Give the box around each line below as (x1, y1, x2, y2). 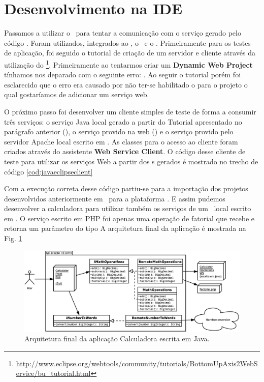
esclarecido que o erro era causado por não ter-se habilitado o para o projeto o (4, 79, 248, 90)
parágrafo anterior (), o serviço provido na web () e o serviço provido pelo (4, 126, 234, 137)
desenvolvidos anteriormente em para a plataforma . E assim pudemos (4, 193, 225, 203)
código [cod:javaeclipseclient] (4, 166, 93, 177)
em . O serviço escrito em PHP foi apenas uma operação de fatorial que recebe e (4, 213, 255, 223)
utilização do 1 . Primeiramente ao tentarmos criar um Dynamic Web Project (4, 57, 253, 70)
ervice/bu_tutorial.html (16, 368, 91, 378)
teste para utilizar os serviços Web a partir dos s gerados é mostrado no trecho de (4, 156, 258, 166)
